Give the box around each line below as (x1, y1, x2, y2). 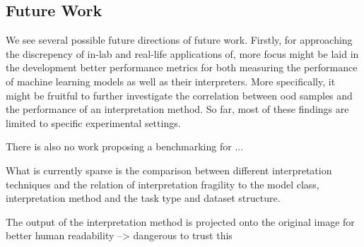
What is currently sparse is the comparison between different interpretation (6, 162, 332, 177)
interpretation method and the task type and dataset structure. (6, 191, 281, 205)
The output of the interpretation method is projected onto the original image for (6, 214, 355, 229)
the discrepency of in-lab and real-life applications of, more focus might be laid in (6, 46, 359, 61)
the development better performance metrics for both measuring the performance (6, 60, 358, 75)
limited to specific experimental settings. (6, 115, 181, 130)
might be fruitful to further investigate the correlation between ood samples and (6, 88, 353, 102)
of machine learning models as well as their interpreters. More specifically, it (6, 73, 336, 88)
